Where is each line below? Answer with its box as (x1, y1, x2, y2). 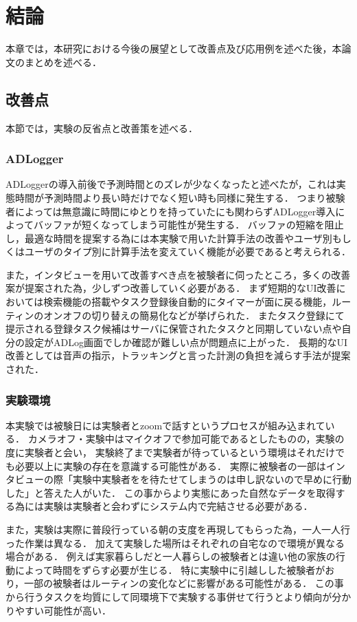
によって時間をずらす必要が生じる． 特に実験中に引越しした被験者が (14, 562, 325, 577)
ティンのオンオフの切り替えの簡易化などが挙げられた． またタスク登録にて (5, 308, 345, 322)
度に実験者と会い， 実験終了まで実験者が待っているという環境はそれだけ (5, 445, 335, 460)
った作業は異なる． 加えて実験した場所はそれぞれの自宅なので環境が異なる (5, 535, 345, 550)
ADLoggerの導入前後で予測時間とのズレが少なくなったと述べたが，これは (5, 177, 336, 191)
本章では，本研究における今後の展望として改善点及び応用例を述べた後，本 (5, 41, 342, 56)
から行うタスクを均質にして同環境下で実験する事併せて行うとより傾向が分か (5, 589, 352, 603)
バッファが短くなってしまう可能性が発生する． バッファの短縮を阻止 (33, 217, 344, 232)
